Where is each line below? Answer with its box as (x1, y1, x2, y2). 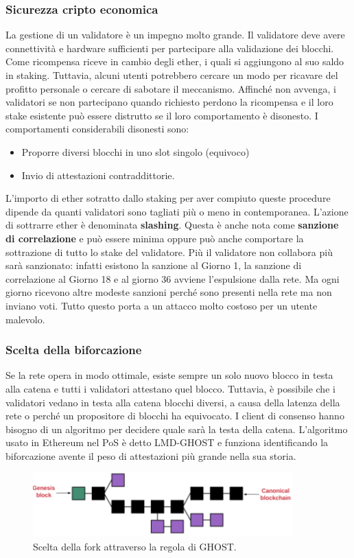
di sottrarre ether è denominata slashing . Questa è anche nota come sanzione (5, 218, 339, 232)
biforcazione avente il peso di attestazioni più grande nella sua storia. (5, 448, 296, 463)
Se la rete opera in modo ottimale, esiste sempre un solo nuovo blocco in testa (5, 368, 333, 382)
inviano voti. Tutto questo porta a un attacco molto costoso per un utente (5, 298, 318, 312)
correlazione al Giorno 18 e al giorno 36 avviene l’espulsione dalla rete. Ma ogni (5, 271, 340, 286)
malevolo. (5, 312, 45, 326)
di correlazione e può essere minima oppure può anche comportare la (5, 231, 304, 245)
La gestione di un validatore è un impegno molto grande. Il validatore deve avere (5, 27, 345, 42)
